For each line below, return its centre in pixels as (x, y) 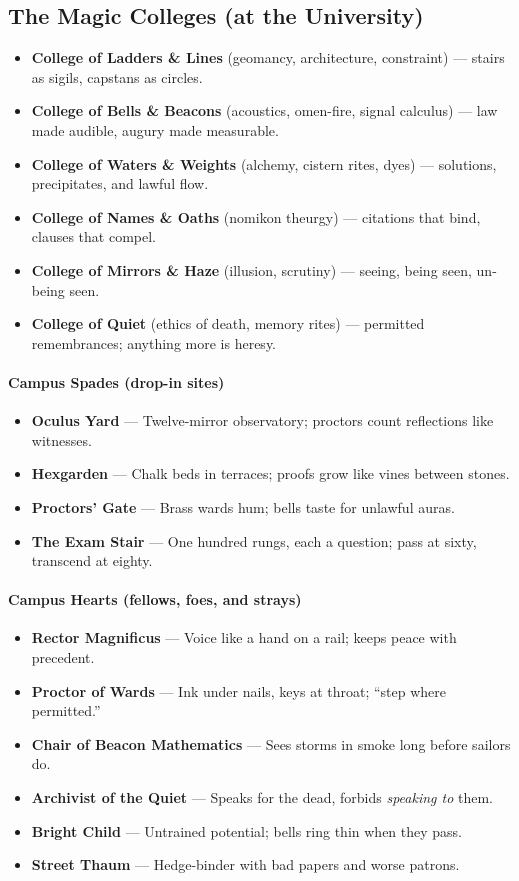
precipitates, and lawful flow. (120, 183)
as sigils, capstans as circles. (117, 76)
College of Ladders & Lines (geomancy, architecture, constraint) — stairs (268, 57)
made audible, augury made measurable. (155, 129)
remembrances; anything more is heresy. (153, 342)
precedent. (63, 657)
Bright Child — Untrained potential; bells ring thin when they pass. (246, 830)
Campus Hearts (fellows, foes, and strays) (155, 599)
